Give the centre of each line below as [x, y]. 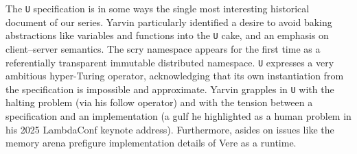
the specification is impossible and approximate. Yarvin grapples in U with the [170, 89]
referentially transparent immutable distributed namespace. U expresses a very [170, 62]
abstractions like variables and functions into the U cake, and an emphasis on [167, 35]
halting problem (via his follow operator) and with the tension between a [159, 102]
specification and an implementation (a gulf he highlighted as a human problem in [178, 116]
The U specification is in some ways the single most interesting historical [158, 8]
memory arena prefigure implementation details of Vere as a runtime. [151, 143]
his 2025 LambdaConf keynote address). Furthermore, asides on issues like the [170, 129]
